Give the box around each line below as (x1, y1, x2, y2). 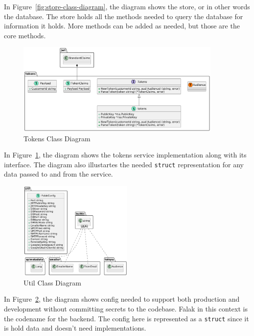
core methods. (4, 30, 46, 40)
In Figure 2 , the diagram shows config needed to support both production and (4, 294, 240, 304)
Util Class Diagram (23, 277, 81, 287)
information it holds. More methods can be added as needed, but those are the (4, 21, 240, 31)
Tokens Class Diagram (23, 133, 91, 143)
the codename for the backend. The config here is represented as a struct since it (4, 313, 249, 323)
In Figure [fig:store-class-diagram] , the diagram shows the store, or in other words (4, 1, 250, 11)
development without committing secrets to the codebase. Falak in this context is (4, 303, 248, 313)
